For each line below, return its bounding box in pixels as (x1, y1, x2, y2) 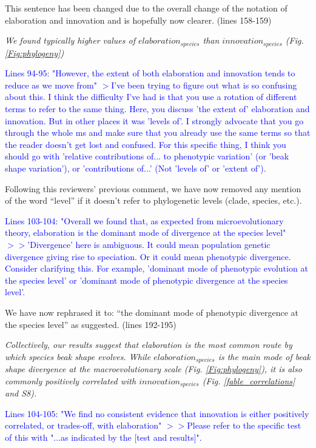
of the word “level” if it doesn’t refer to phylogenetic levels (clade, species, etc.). (5, 194, 302, 207)
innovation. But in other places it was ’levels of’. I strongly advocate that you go (5, 114, 304, 127)
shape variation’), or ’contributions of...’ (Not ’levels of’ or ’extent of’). (5, 161, 266, 174)
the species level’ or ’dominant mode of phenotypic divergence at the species (5, 273, 288, 286)
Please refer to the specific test (187, 419, 301, 432)
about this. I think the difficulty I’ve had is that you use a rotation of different (5, 90, 297, 103)
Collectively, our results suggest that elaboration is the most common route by (5, 338, 292, 351)
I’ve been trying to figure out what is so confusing (111, 78, 297, 91)
